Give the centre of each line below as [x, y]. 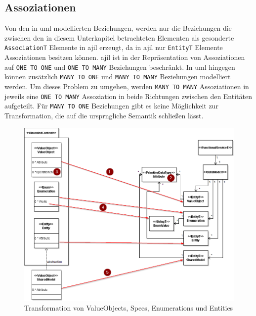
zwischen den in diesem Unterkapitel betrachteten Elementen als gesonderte [119, 37]
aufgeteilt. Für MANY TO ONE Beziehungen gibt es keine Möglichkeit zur [111, 106]
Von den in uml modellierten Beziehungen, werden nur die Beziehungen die [118, 28]
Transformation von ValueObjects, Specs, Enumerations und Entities [129, 307]
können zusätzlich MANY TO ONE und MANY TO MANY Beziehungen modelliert [118, 77]
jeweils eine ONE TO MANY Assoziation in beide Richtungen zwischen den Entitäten [128, 96]
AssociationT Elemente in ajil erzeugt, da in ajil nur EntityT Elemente [114, 47]
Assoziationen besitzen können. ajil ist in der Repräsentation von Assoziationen [125, 57]
